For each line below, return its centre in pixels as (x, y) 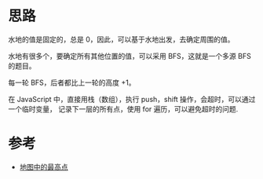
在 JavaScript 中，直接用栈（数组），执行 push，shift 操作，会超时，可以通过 (132, 99)
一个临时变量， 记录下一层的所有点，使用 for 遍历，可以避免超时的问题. (123, 109)
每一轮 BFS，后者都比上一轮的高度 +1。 (72, 82)
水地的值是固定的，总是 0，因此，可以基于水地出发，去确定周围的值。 (121, 39)
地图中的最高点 (44, 166)
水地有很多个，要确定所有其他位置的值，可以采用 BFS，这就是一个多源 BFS (130, 56)
